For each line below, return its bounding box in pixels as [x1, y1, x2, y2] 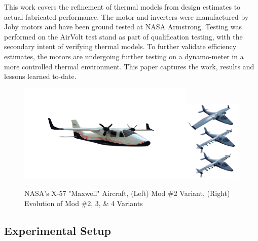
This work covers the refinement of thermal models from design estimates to [4, 2, 241, 12]
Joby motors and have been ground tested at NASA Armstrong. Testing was [4, 21, 242, 32]
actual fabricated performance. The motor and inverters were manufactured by [4, 11, 249, 22]
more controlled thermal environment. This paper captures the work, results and [4, 61, 254, 71]
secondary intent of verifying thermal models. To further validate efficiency [4, 41, 237, 52]
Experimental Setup [4, 222, 111, 238]
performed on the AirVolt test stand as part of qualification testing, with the [4, 31, 243, 42]
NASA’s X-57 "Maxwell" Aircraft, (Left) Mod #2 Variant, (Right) [24, 188, 230, 198]
